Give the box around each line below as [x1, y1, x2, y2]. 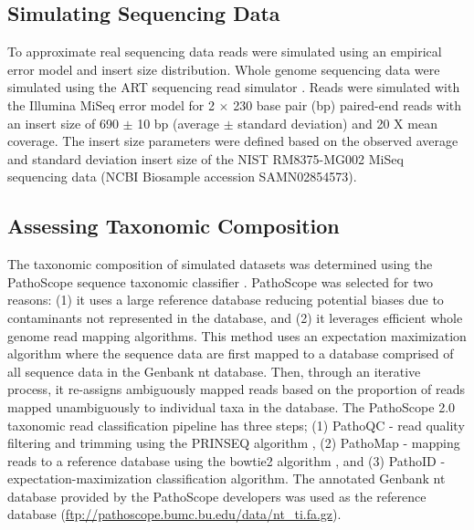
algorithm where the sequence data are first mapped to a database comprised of [7, 344, 454, 363]
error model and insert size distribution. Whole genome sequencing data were [7, 59, 440, 78]
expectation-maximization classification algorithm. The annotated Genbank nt [7, 469, 446, 488]
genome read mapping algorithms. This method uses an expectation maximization [7, 326, 467, 345]
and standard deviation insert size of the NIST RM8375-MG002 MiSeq [7, 149, 404, 168]
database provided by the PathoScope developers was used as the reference [7, 486, 427, 505]
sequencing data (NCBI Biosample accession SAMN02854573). [7, 167, 357, 186]
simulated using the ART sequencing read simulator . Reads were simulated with [7, 78, 460, 97]
